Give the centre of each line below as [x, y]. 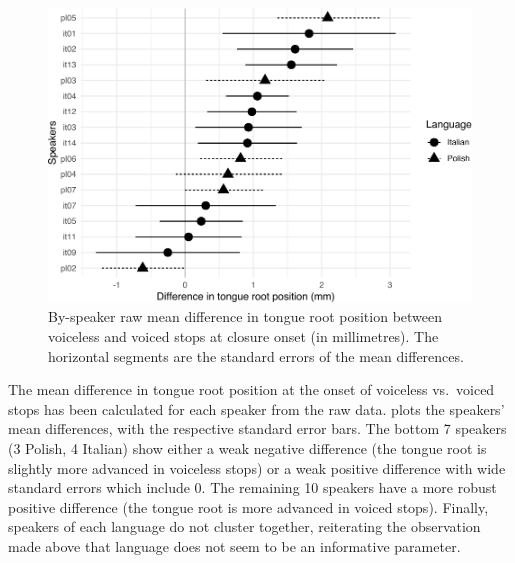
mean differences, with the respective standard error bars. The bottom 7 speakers [257, 428]
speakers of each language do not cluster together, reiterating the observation [244, 526]
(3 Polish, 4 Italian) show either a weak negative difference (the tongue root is [247, 447]
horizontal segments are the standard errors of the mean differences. [256, 355]
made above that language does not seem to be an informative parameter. [234, 545]
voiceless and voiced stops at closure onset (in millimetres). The [243, 336]
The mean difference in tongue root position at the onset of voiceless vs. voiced [251, 389]
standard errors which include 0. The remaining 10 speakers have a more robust [252, 487]
